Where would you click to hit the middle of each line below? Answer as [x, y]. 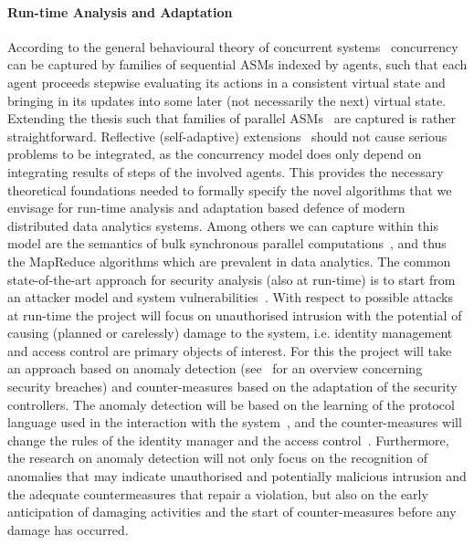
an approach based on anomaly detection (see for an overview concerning [215, 368]
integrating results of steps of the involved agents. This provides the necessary [226, 171]
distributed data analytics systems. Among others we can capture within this [223, 225]
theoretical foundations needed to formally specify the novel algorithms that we [230, 189]
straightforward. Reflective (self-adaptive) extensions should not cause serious [227, 136]
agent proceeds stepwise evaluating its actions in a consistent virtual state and [226, 82]
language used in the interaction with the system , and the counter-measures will [235, 422]
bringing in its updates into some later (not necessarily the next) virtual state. [227, 100]
